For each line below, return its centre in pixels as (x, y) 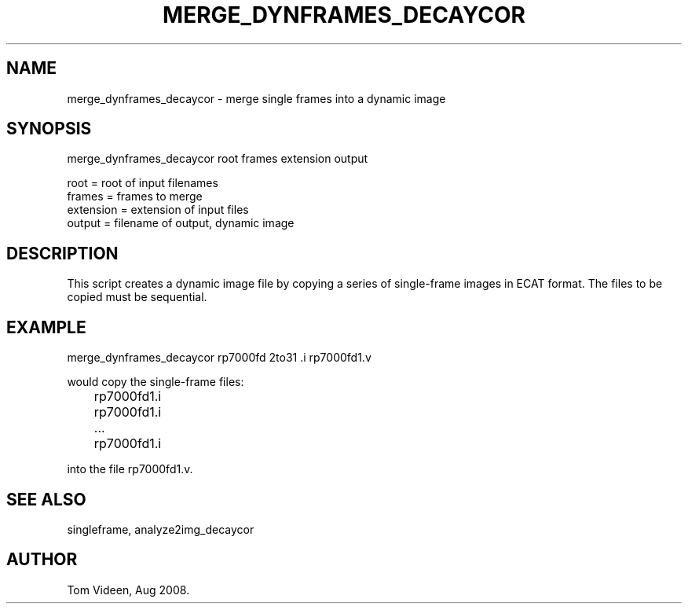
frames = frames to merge (135, 197)
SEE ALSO (46, 499)
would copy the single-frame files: (156, 382)
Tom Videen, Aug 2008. (128, 590)
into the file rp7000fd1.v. (130, 469)
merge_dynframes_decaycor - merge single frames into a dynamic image (256, 98)
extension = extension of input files (158, 210)
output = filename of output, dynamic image (181, 223)
